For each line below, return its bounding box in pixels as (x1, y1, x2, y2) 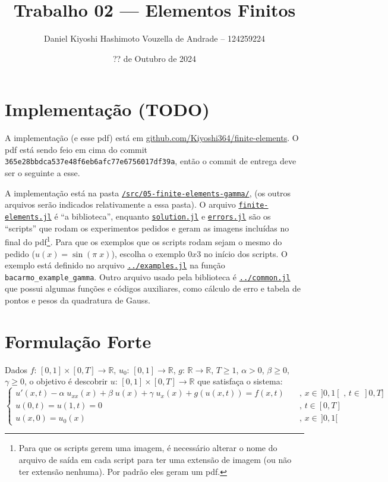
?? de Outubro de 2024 (112, 52, 197, 64)
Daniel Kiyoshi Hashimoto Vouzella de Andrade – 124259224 (44, 32, 265, 45)
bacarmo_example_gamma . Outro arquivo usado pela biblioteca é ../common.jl (5, 270, 291, 283)
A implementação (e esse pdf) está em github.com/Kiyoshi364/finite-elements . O (5, 132, 299, 144)
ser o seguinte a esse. (5, 167, 80, 179)
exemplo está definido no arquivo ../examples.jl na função (5, 259, 225, 271)
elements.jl (5, 213, 52, 221)
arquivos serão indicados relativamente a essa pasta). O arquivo (5, 198, 236, 211)
